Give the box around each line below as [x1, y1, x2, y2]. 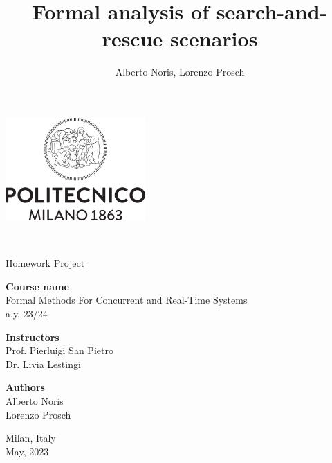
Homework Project [6, 256, 85, 270]
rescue [102, 24, 163, 53]
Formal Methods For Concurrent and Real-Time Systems [6, 292, 248, 307]
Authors [6, 380, 45, 394]
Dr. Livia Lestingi [6, 356, 81, 371]
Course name [6, 279, 69, 293]
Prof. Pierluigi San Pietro [6, 343, 113, 358]
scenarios [170, 24, 258, 53]
